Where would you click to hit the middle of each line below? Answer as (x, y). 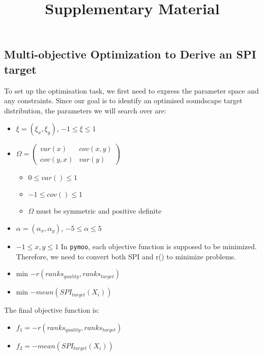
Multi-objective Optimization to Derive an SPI (130, 54)
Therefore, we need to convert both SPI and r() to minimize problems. (126, 256)
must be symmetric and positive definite (99, 211)
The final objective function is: (52, 310)
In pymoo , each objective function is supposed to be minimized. (159, 246)
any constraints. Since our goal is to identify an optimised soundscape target (123, 100)
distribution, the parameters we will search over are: (85, 110)
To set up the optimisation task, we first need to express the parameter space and (131, 90)
